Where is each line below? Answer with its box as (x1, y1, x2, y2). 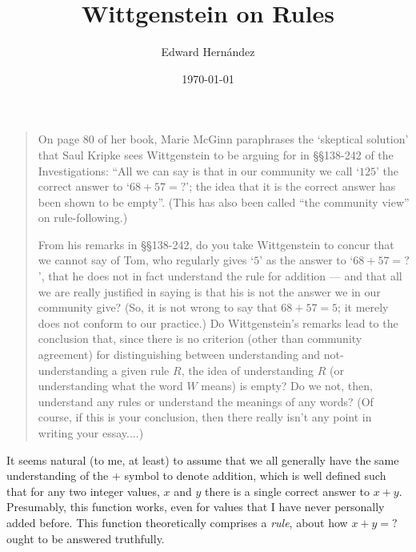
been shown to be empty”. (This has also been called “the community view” (38, 193, 410, 210)
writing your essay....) (38, 425, 144, 441)
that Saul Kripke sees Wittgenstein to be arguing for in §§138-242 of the (38, 146, 394, 163)
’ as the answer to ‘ (259, 252, 354, 268)
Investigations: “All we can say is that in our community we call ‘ (38, 162, 360, 179)
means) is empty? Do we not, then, (201, 377, 373, 394)
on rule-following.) (38, 209, 128, 226)
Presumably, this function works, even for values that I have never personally (6, 498, 385, 515)
